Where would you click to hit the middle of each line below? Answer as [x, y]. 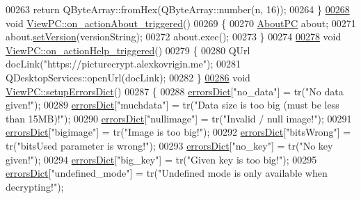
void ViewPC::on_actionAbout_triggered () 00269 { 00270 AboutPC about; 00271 [181, 23]
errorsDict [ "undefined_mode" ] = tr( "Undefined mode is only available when [167, 173]
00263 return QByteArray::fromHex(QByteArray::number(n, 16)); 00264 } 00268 [178, 9]
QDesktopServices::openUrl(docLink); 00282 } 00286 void [128, 77]
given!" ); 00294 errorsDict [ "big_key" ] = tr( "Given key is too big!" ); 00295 [161, 159]
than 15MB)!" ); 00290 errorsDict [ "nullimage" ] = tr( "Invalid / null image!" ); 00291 [179, 118]
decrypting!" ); [35, 186]
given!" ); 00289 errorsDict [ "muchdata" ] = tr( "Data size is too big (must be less [173, 105]
